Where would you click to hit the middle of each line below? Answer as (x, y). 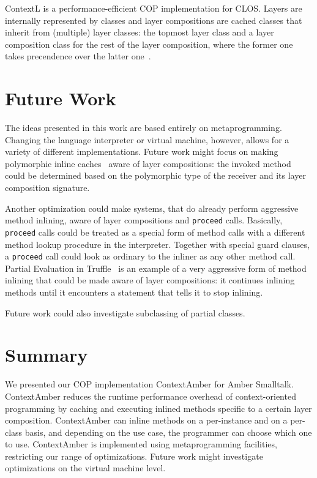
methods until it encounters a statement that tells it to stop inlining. (134, 292)
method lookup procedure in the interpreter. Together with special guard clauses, (157, 244)
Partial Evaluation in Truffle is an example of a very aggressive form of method (156, 268)
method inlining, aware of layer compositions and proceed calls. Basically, (144, 220)
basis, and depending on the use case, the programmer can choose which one (168, 432)
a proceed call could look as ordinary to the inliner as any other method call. (150, 256)
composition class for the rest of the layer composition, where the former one (149, 44)
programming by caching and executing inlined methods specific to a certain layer (158, 408)
